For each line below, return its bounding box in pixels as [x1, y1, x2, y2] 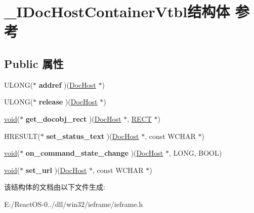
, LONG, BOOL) [169, 148, 222, 158]
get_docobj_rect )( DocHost [25, 113, 121, 124]
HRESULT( [4, 130, 40, 141]
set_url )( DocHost [25, 164, 87, 175]
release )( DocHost [38, 96, 98, 107]
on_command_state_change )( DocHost [25, 148, 163, 158]
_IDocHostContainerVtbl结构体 [4, 1, 230, 22]
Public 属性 [4, 55, 64, 71]
